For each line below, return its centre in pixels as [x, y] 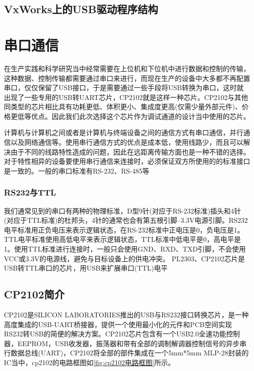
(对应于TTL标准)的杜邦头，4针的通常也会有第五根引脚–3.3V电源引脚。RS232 [126, 220]
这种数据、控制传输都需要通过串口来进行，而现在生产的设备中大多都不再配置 [127, 78]
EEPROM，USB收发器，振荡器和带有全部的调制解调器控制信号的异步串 [132, 343]
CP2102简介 [34, 294]
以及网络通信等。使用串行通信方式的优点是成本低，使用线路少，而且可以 [127, 142]
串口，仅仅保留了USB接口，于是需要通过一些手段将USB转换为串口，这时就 [124, 88]
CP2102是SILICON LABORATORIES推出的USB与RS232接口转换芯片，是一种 [127, 315]
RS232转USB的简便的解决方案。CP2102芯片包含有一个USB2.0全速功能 [115, 334]
